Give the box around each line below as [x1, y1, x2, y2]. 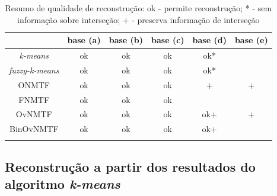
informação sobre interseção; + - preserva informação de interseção [17, 13, 260, 25]
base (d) [192, 34, 227, 46]
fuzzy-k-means [9, 63, 59, 76]
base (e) [234, 34, 268, 46]
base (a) [67, 34, 101, 46]
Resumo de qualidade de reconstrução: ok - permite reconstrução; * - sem [5, 2, 272, 14]
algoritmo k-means [5, 175, 120, 193]
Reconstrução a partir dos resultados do [5, 157, 256, 175]
